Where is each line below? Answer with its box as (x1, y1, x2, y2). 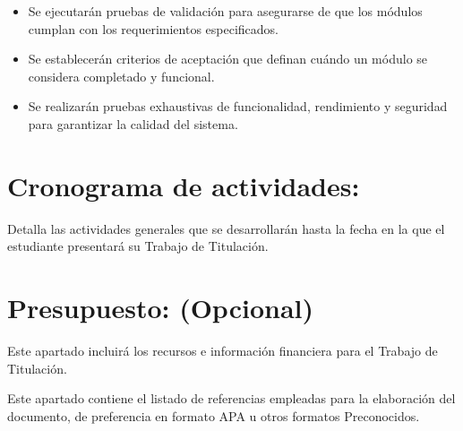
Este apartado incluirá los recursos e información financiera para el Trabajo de (7, 341, 438, 359)
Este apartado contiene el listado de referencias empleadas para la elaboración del (7, 389, 456, 408)
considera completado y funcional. (28, 66, 215, 85)
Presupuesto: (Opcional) (7, 289, 313, 326)
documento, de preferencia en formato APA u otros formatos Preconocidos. (7, 406, 420, 425)
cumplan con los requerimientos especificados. (28, 19, 279, 38)
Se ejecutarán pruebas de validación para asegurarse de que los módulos (28, 2, 423, 20)
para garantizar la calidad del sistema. (28, 114, 238, 133)
